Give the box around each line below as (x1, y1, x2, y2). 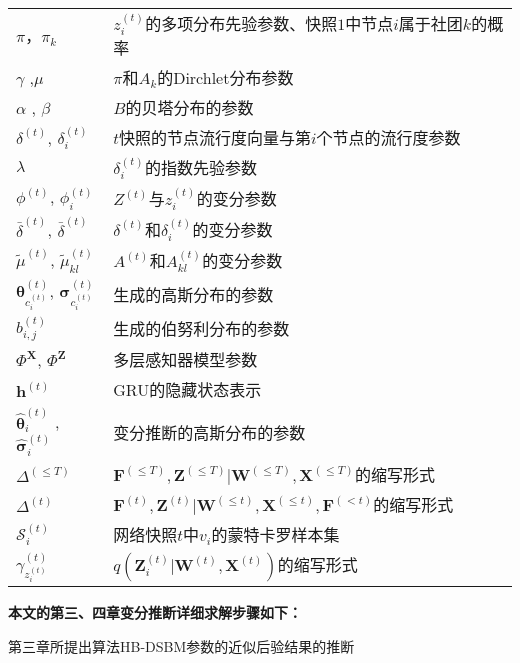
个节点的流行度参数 (316, 126, 461, 150)
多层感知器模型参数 (113, 348, 258, 372)
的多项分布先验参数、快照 (145, 12, 338, 35)
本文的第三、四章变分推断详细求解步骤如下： (8, 602, 302, 623)
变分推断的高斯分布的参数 (113, 420, 306, 444)
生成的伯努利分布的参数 (113, 317, 290, 341)
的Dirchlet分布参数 (157, 66, 294, 90)
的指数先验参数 (144, 156, 257, 180)
